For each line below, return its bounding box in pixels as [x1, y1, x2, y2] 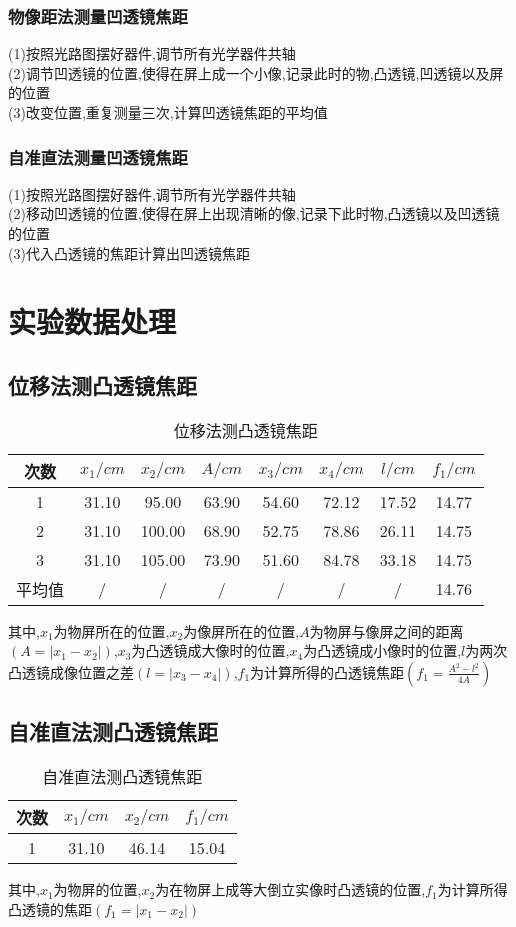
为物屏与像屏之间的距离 [309, 620, 464, 641]
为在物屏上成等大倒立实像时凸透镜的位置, [155, 879, 426, 900]
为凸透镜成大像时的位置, [131, 640, 290, 661]
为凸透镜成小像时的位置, [303, 640, 462, 661]
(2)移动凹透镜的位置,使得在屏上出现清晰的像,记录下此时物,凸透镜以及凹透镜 [8, 203, 500, 224]
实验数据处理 [8, 301, 177, 342]
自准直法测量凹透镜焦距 [8, 144, 188, 169]
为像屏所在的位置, [183, 620, 300, 641]
